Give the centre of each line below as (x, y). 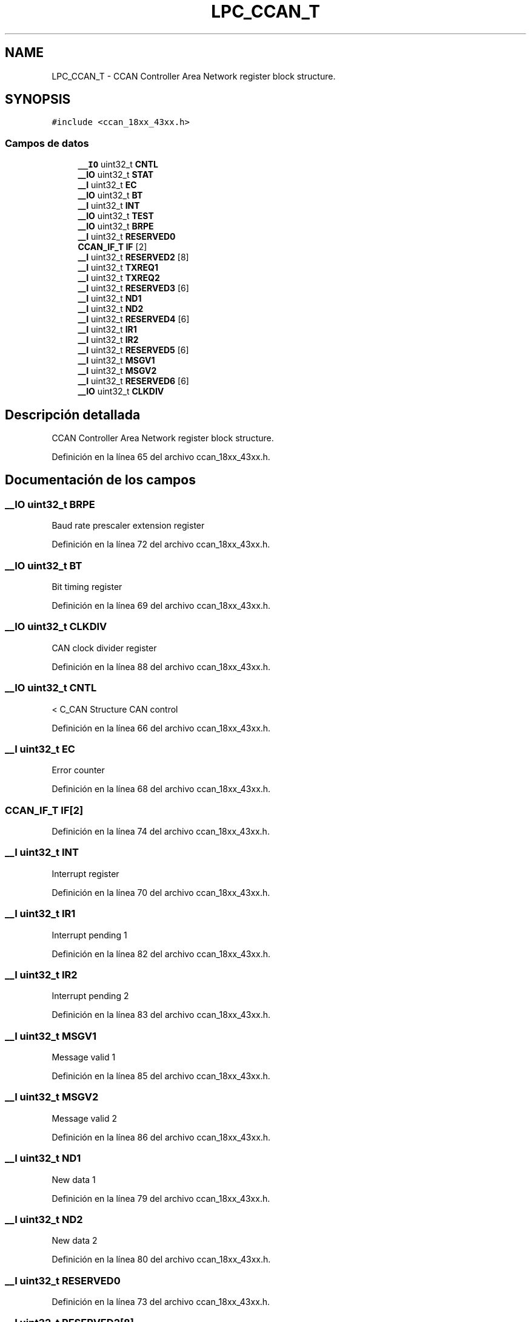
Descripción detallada (73, 415)
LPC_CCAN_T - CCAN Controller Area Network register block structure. (194, 76)
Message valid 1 (84, 1057)
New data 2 (75, 1241)
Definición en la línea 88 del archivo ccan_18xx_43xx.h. (161, 666)
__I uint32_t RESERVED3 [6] (133, 288)
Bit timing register (87, 587)
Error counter (78, 770)
